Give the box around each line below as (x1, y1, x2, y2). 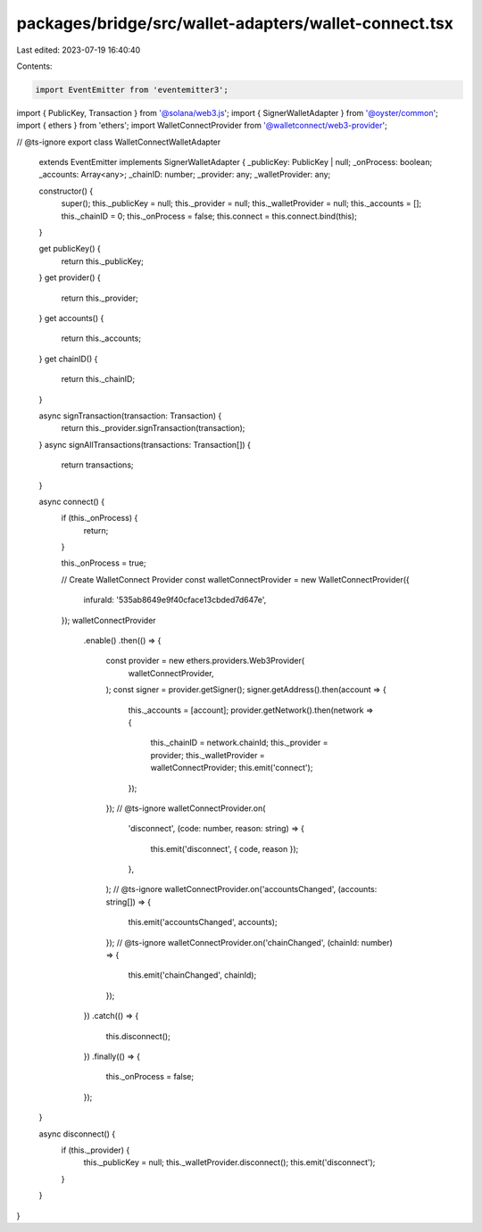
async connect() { (38, 496, 105, 507)
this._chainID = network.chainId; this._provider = (150, 737, 328, 748)
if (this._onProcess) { (61, 513, 138, 524)
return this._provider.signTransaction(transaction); (61, 423, 245, 434)
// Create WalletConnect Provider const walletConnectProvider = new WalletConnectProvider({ (61, 574, 410, 584)
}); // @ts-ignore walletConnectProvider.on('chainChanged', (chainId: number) (105, 937, 393, 947)
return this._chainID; (61, 374, 136, 384)
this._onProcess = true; (61, 558, 146, 568)
